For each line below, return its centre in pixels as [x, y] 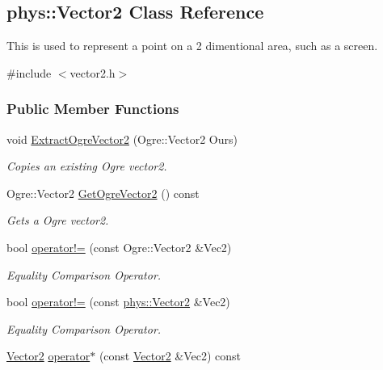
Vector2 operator [48, 356]
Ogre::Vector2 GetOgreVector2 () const [103, 193]
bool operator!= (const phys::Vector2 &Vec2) [118, 302]
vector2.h [93, 72]
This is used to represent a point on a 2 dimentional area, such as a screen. [192, 46]
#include [29, 72]
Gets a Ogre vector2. [58, 220]
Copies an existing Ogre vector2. [87, 166]
